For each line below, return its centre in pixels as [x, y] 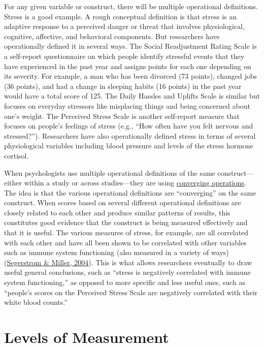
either [13, 183]
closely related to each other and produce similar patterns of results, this [117, 212]
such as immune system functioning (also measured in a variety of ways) [117, 252]
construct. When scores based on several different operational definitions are [123, 202]
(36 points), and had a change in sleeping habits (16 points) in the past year [123, 86]
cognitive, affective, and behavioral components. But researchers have [112, 36]
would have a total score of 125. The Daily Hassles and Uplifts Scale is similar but [132, 96]
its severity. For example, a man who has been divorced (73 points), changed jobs [131, 76]
